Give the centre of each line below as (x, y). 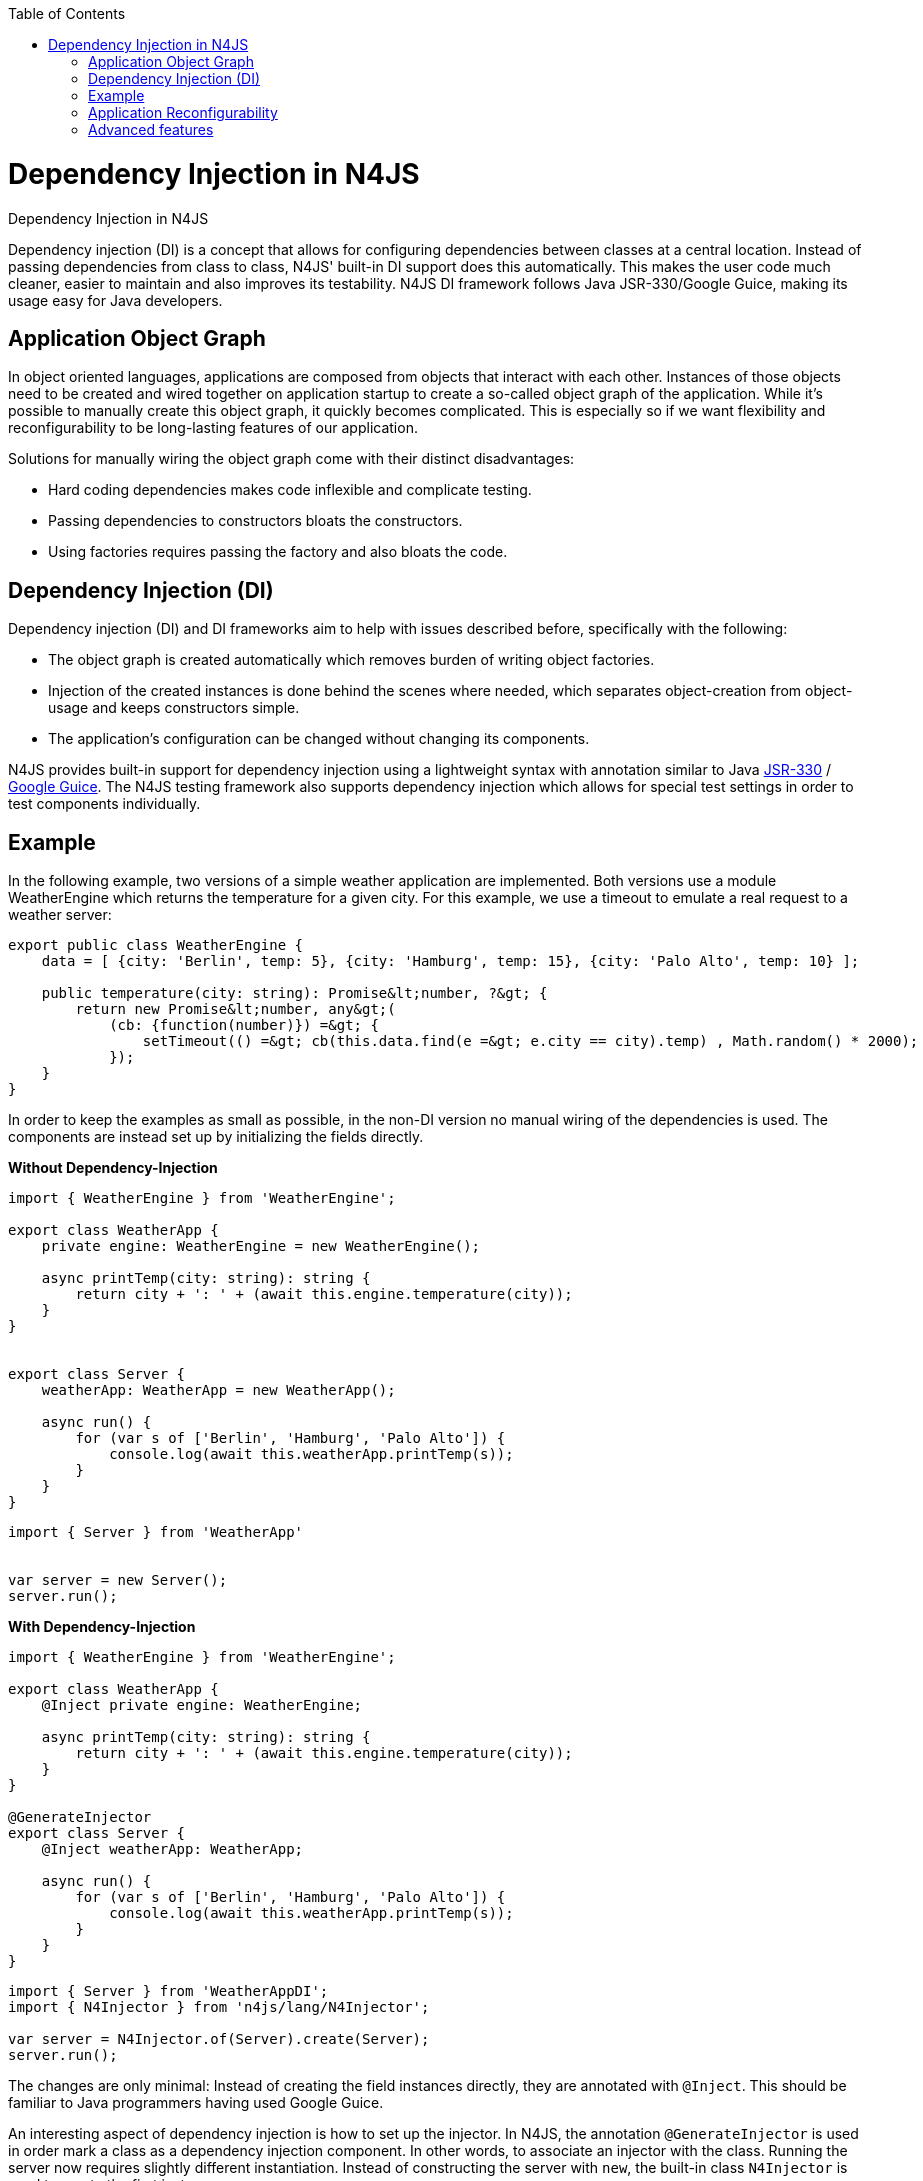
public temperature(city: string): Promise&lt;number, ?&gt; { (294, 993)
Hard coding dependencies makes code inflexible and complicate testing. (290, 490)
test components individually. (104, 804)
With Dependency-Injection (102, 1627)
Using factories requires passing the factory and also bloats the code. (278, 552)
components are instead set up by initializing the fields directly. (216, 1137)
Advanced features (151, 129)
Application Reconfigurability (183, 112)
